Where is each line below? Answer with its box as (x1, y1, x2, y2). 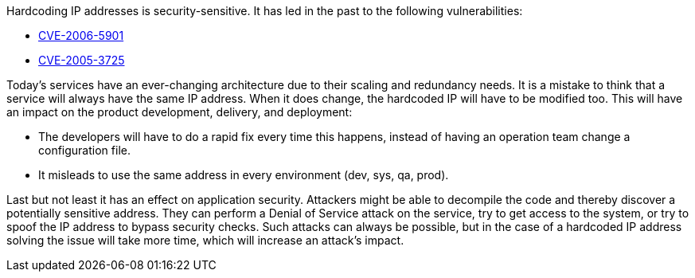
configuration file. (38, 143, 131, 157)
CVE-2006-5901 (38, 29, 124, 42)
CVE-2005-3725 (38, 53, 125, 67)
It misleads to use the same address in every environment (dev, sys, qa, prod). (38, 168, 449, 182)
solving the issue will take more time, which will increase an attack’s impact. (6, 233, 404, 247)
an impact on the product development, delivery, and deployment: (6, 105, 353, 119)
